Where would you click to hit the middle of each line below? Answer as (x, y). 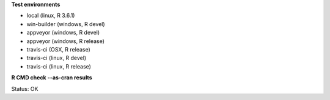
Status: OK (25, 88)
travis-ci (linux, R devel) (57, 58)
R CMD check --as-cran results (52, 78)
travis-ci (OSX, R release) (59, 49)
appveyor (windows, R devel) (63, 33)
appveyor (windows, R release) (66, 41)
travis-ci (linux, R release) (59, 66)
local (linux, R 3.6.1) (51, 16)
